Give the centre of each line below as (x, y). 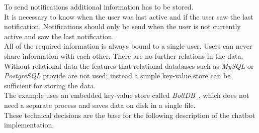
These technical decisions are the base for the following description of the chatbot (130, 115)
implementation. (29, 125)
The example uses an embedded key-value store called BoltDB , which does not (127, 95)
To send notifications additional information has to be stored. (99, 7)
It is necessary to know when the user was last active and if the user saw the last (129, 16)
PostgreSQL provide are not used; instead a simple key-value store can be (117, 76)
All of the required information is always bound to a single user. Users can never (128, 46)
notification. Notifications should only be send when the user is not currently (122, 26)
